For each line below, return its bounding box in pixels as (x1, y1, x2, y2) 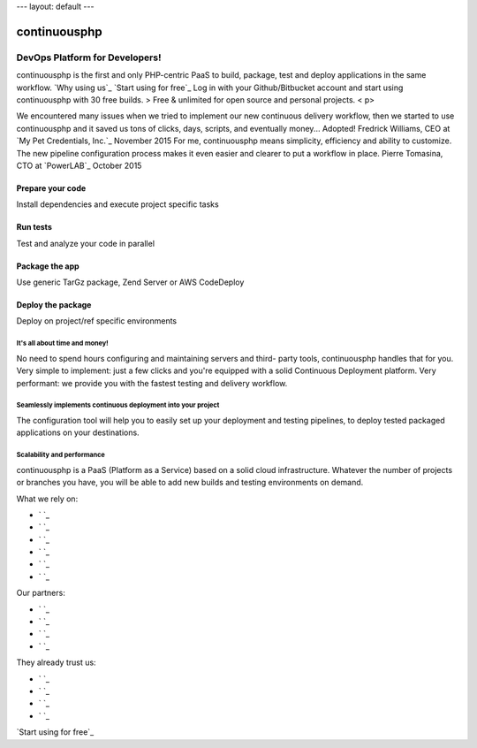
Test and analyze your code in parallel (16, 238, 155, 248)
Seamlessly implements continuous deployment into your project (16, 401, 220, 410)
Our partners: (16, 588, 65, 599)
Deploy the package (16, 300, 92, 310)
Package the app (16, 261, 79, 271)
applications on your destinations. (16, 427, 140, 438)
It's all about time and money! (16, 339, 110, 348)
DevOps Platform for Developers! (16, 51, 162, 64)
